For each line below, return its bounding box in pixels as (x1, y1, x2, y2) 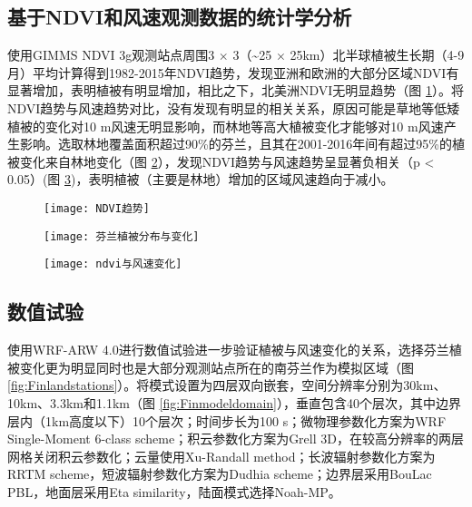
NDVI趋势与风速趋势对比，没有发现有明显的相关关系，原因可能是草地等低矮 (7, 98, 460, 117)
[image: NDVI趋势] (44, 201, 150, 215)
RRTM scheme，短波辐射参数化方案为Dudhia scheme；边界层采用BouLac (7, 464, 432, 483)
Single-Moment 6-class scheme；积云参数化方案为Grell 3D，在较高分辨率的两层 (7, 429, 464, 448)
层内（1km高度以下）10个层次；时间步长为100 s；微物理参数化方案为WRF (7, 411, 447, 430)
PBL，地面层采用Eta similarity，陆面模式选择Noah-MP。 (7, 482, 341, 501)
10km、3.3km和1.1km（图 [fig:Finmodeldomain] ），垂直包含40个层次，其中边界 (7, 393, 461, 412)
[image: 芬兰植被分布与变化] (44, 229, 200, 243)
